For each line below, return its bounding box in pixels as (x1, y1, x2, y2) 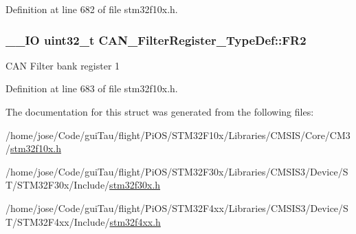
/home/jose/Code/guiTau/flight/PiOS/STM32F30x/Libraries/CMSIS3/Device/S (5, 164, 348, 178)
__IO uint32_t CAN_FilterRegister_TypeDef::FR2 (5, 31, 307, 48)
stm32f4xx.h (109, 214, 161, 228)
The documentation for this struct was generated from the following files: (5, 105, 314, 118)
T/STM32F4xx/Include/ (5, 214, 110, 228)
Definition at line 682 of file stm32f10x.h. (5, 2, 178, 16)
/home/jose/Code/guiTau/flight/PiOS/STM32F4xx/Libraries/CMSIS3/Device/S (5, 200, 348, 215)
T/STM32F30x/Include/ (5, 178, 110, 192)
